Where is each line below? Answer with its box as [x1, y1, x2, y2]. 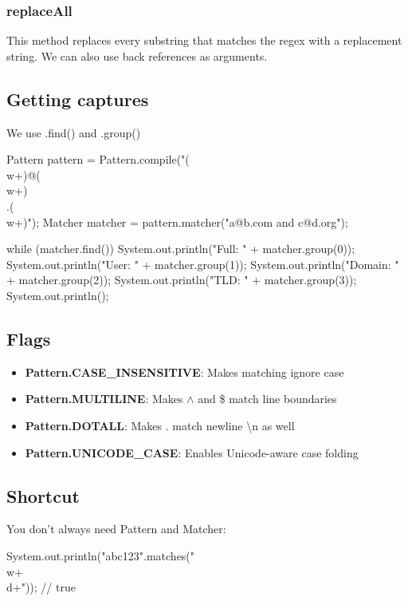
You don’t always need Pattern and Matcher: [6, 520, 226, 537]
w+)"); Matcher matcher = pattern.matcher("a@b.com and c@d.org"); [6, 213, 348, 230]
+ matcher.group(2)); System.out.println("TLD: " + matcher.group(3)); [6, 271, 357, 288]
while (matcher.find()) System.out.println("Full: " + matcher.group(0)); [6, 240, 355, 257]
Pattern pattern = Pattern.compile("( [6, 151, 190, 168]
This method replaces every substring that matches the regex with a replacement [6, 32, 402, 49]
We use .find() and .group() [6, 124, 141, 140]
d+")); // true [6, 579, 76, 595]
